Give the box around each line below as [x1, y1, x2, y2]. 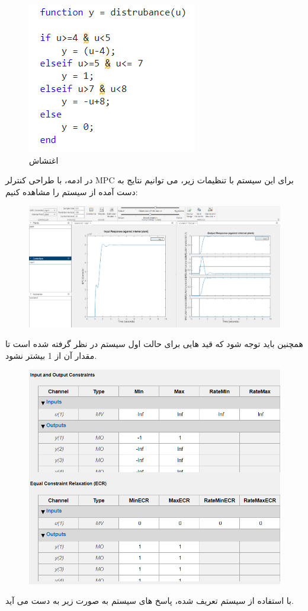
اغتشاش [29, 154, 59, 166]
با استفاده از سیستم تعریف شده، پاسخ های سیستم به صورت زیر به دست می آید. [5, 594, 294, 607]
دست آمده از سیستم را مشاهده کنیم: [5, 185, 138, 198]
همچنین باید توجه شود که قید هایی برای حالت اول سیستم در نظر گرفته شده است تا [5, 338, 303, 350]
